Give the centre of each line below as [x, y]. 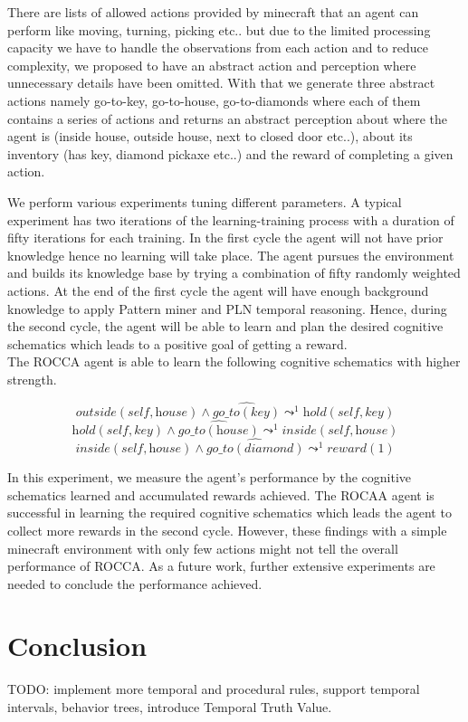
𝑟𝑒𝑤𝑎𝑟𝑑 [347, 449]
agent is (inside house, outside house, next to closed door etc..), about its [210, 136]
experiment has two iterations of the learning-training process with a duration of [231, 219]
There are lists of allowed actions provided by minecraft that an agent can [213, 12]
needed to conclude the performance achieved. [135, 583]
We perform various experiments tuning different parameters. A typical [205, 201]
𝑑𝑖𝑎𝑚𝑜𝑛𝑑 [269, 449]
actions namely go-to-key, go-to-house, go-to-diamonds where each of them [214, 100]
